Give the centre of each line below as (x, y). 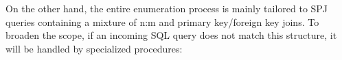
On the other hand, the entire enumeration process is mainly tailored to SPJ (167, 8)
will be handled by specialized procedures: (94, 48)
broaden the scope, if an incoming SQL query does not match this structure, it (171, 35)
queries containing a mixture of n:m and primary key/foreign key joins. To (162, 21)
